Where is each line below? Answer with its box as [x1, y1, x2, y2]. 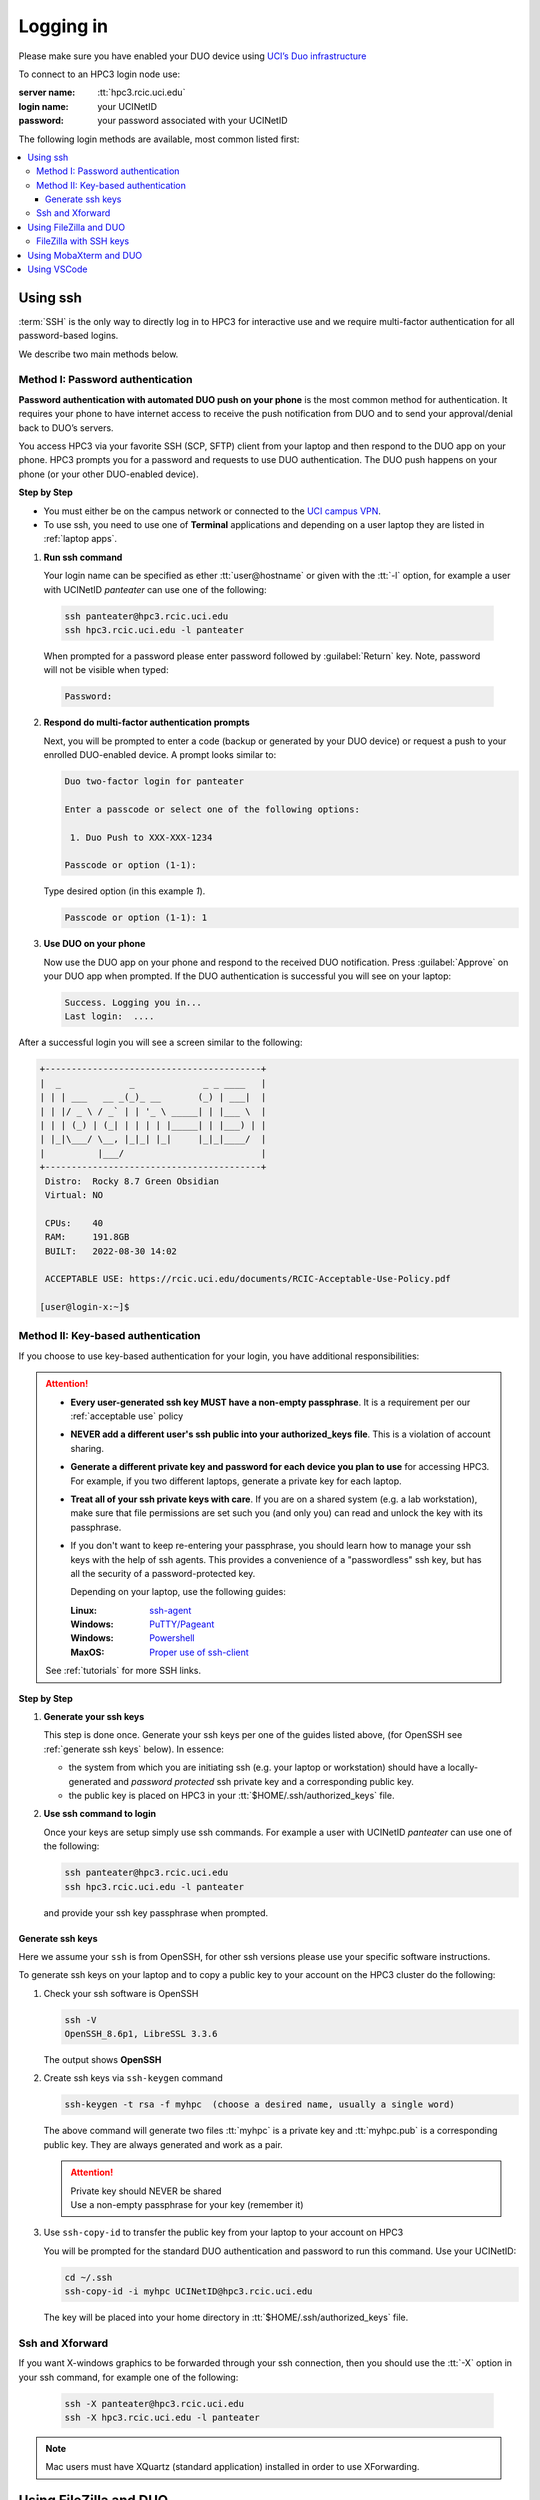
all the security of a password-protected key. [70, 1567, 256, 1579]
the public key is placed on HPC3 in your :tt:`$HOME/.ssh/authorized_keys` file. [68, 1789, 395, 1801]
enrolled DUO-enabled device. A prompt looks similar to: [43, 749, 277, 761]
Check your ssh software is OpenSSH [43, 1987, 199, 1999]
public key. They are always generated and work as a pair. [43, 2138, 284, 2150]
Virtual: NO [45, 1189, 104, 1200]
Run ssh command [43, 551, 123, 563]
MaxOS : [70, 1646, 105, 1658]
